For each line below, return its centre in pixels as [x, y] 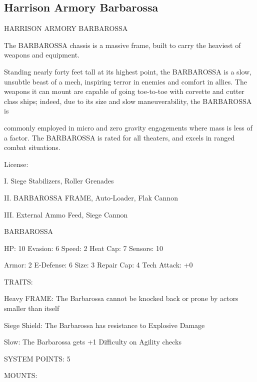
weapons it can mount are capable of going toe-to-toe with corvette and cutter [124, 91]
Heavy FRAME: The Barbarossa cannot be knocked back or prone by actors [121, 298]
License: [16, 164]
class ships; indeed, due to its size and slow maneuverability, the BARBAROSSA [128, 101]
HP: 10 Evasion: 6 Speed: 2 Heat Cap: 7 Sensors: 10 [83, 248]
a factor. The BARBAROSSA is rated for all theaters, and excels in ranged [119, 137]
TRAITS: [18, 281]
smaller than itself [32, 308]
